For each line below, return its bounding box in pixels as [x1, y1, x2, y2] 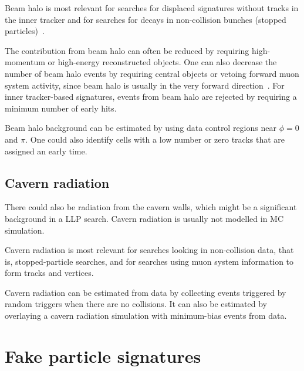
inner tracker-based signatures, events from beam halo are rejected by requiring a [5, 90, 297, 103]
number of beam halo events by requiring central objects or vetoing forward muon [5, 67, 299, 79]
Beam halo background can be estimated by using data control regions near [5, 122, 276, 134]
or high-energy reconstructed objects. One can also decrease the [48, 56, 277, 68]
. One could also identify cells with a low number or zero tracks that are [25, 133, 285, 145]
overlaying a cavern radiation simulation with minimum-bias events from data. [5, 309, 287, 322]
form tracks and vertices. [5, 267, 94, 279]
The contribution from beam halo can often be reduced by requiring [5, 44, 249, 56]
